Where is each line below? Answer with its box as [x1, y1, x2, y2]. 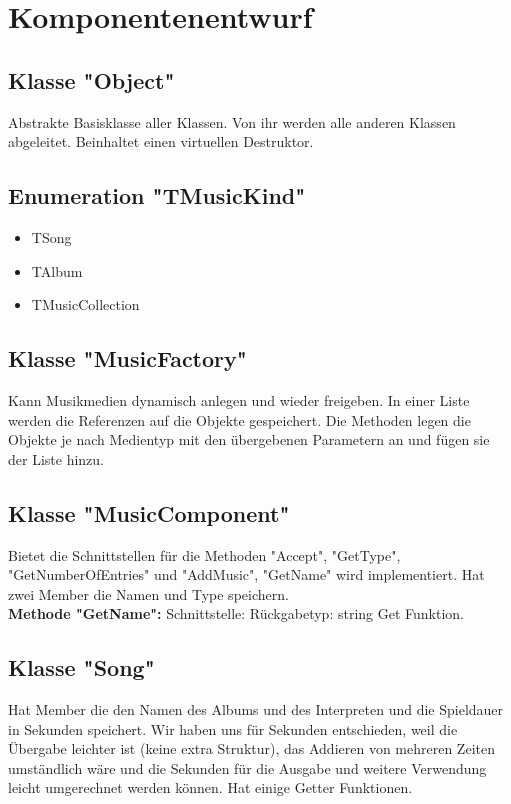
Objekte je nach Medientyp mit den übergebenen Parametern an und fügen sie [8, 429, 490, 450]
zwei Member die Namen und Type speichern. [8, 583, 289, 604]
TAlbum [31, 260, 83, 281]
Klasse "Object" [8, 64, 175, 95]
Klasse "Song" [8, 652, 155, 683]
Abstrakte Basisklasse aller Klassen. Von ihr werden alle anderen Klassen [8, 111, 456, 132]
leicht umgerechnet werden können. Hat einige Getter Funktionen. [8, 777, 413, 798]
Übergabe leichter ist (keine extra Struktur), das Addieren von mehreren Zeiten [8, 738, 495, 759]
